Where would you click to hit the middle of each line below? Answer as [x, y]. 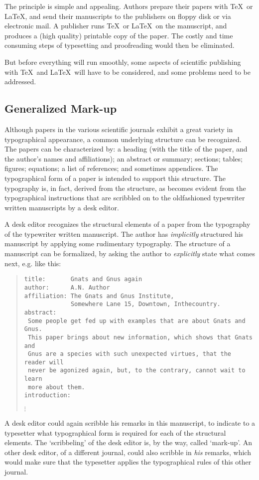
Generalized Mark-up [61, 108]
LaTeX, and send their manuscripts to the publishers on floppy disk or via [118, 16]
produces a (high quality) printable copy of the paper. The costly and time [119, 35]
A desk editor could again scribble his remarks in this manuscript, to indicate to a [130, 423]
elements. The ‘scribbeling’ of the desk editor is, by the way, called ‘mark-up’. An [129, 442]
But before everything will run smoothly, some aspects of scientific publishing [123, 62]
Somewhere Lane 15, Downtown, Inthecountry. [145, 304]
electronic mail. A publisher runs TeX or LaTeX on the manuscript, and [116, 26]
